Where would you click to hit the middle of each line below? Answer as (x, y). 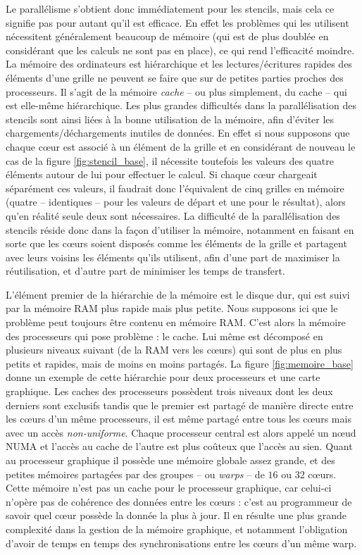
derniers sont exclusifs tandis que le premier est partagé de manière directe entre (180, 405)
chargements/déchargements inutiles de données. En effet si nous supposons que (178, 133)
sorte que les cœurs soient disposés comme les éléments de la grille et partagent (176, 243)
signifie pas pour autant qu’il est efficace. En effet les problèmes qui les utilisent (177, 22)
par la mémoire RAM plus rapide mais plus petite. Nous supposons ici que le (172, 308)
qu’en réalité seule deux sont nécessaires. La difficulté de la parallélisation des (173, 215)
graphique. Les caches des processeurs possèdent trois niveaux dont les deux (169, 391)
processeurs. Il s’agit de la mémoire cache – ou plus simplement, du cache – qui (176, 91)
